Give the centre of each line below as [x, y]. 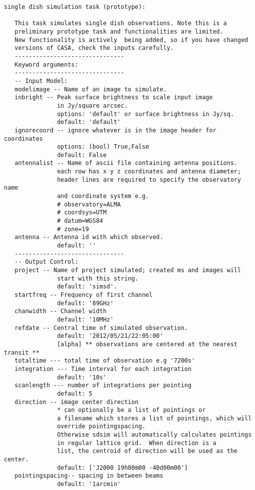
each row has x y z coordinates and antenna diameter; [149, 172]
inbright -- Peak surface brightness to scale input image [114, 98]
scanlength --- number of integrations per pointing [103, 386]
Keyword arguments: [46, 64]
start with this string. [98, 278]
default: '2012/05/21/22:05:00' [110, 336]
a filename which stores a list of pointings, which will [154, 418]
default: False [82, 155]
